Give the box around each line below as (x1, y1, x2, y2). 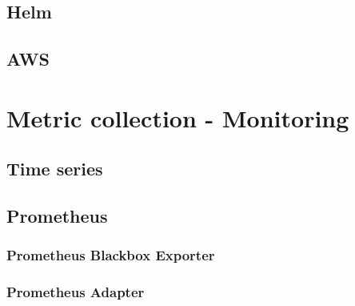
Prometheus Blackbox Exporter (6, 245, 215, 265)
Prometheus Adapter (6, 282, 145, 302)
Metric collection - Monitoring (6, 101, 349, 134)
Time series (6, 156, 103, 181)
